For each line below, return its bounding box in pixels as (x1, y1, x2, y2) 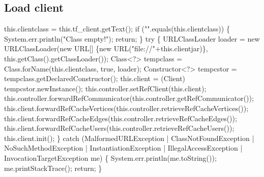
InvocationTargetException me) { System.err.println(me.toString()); (4, 152, 217, 163)
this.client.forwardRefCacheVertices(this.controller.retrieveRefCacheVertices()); (4, 102, 249, 113)
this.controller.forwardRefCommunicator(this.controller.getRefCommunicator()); (4, 93, 254, 103)
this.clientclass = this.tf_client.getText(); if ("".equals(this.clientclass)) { (4, 23, 230, 34)
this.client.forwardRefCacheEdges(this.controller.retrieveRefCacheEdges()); (4, 113, 237, 123)
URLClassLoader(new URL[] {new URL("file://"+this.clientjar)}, (4, 43, 208, 54)
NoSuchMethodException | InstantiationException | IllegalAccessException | (4, 143, 243, 153)
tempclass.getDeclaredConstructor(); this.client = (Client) (4, 73, 186, 84)
